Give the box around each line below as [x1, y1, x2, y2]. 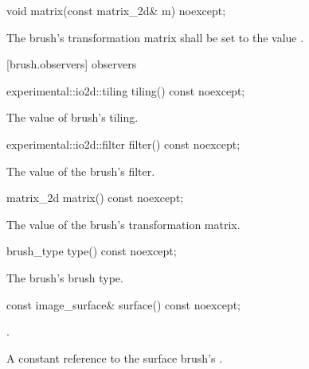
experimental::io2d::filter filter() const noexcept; [6, 135, 241, 152]
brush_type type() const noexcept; [6, 243, 177, 259]
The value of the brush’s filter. [6, 162, 155, 179]
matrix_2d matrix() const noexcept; [6, 189, 184, 206]
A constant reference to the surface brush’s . [6, 349, 223, 366]
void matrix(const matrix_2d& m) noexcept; [6, 2, 226, 18]
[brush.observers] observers [6, 56, 137, 72]
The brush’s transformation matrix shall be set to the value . [6, 29, 304, 45]
